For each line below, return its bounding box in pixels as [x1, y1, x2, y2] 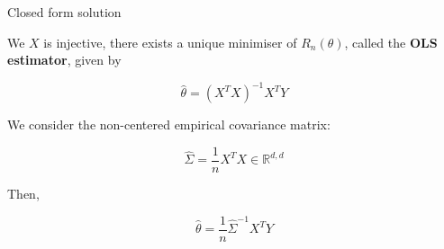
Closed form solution [7, 3, 122, 21]
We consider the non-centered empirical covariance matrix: [7, 115, 331, 134]
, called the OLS [344, 32, 438, 51]
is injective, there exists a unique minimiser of [43, 32, 297, 51]
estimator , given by [7, 50, 122, 69]
